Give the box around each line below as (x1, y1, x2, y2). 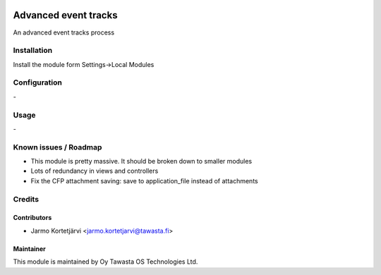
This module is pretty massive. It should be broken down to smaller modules (30, 157, 253, 166)
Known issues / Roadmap (13, 142, 102, 152)
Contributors (13, 214, 52, 222)
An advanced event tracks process (13, 28, 115, 37)
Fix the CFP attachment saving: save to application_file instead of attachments (30, 176, 258, 185)
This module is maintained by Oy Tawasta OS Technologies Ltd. (13, 257, 198, 266)
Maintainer (13, 244, 46, 253)
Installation (13, 46, 53, 56)
